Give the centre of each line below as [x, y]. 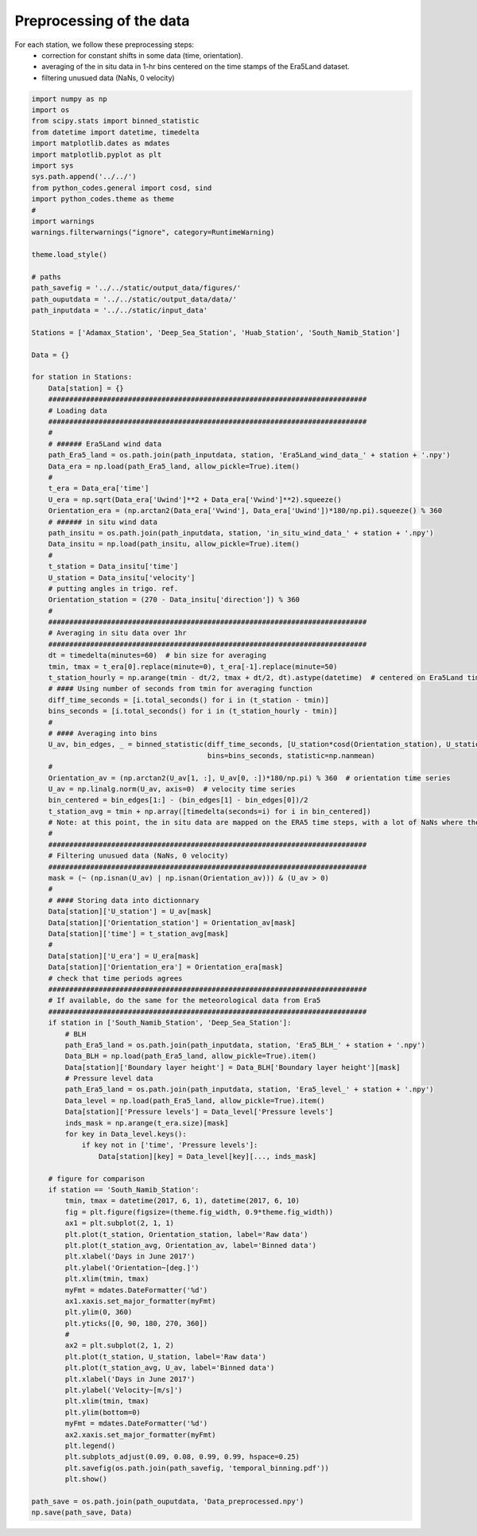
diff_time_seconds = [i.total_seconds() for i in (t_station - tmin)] [189, 700]
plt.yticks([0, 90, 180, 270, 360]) [136, 1323]
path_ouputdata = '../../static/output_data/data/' [134, 299]
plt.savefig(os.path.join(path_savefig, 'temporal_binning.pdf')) [197, 1468]
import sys [52, 166]
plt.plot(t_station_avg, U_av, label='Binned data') [170, 1368]
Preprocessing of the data [102, 21]
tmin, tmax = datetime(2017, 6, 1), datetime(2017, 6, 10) [182, 1201]
